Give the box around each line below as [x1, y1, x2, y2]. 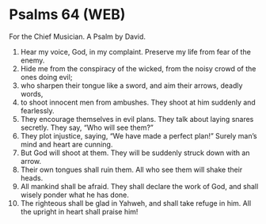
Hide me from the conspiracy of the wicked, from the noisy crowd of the [20, 63, 256, 73]
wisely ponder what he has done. [20, 190, 130, 199]
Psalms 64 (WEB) [9, 6, 126, 24]
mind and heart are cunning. [20, 139, 113, 149]
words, [20, 89, 44, 98]
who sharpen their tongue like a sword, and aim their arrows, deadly [20, 81, 243, 90]
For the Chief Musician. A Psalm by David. [9, 32, 146, 41]
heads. [20, 173, 44, 183]
